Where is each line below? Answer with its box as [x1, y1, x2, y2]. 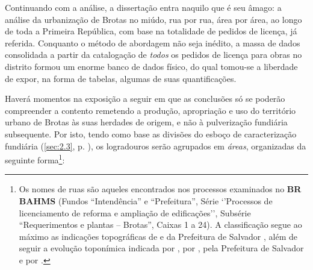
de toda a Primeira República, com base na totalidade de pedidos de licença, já [5, 25, 297, 37]
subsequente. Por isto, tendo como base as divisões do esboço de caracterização [5, 127, 297, 140]
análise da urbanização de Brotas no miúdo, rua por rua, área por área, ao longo [5, 13, 302, 25]
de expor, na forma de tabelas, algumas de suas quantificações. [5, 72, 237, 84]
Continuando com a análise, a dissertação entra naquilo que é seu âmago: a [5, 1, 282, 13]
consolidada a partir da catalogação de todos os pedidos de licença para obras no [5, 48, 302, 61]
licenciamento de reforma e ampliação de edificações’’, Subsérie [19, 206, 251, 219]
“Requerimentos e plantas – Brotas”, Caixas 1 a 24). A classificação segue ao [19, 218, 302, 231]
